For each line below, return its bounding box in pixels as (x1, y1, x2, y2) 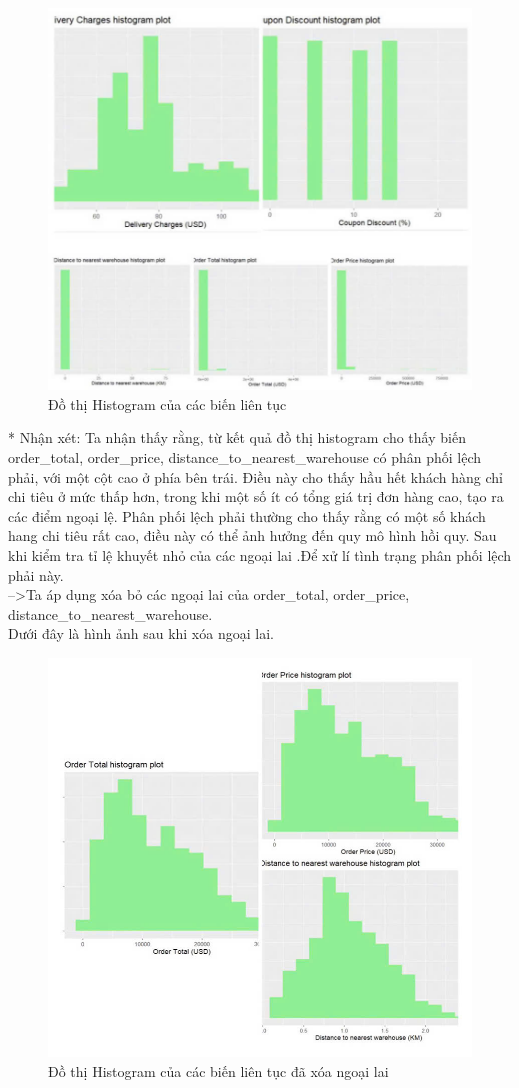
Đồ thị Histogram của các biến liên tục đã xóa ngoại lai (48, 1060, 389, 1081)
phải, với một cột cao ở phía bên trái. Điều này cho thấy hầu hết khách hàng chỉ (8, 466, 503, 487)
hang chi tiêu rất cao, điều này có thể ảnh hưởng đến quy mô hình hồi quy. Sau (8, 525, 497, 546)
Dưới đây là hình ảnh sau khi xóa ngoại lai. (8, 623, 274, 644)
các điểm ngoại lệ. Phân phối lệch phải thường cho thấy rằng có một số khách (8, 505, 486, 526)
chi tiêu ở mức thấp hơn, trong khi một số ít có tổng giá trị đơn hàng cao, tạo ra (8, 486, 504, 507)
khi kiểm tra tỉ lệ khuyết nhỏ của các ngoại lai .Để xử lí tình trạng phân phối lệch (8, 544, 512, 565)
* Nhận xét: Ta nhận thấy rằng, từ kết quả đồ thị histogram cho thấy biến (8, 427, 466, 448)
